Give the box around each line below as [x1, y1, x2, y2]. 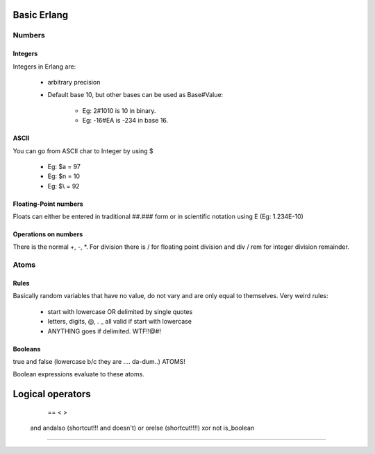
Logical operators [12, 388, 91, 400]
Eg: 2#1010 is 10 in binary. [82, 106, 156, 114]
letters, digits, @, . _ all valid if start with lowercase [47, 317, 192, 326]
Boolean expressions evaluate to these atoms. [12, 370, 145, 378]
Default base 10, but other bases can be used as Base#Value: [47, 91, 224, 99]
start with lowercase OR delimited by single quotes [47, 307, 193, 315]
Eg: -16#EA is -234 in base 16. [82, 116, 169, 125]
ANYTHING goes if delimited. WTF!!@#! [47, 326, 161, 335]
